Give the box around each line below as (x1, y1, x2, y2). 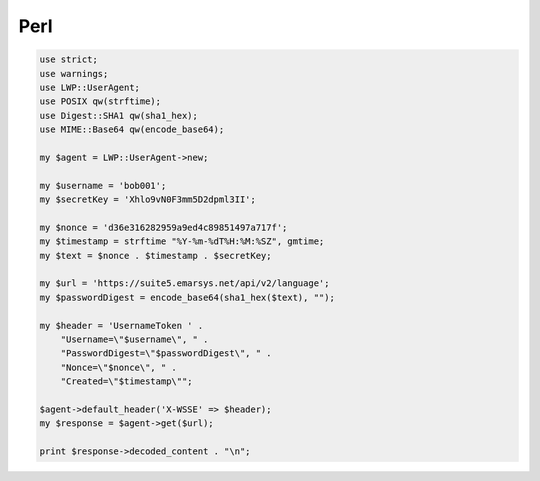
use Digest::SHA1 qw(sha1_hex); (39, 110, 199, 121)
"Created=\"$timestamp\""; (60, 376, 194, 387)
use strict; (39, 54, 99, 65)
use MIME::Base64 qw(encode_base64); (39, 124, 225, 135)
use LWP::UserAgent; (39, 81, 140, 93)
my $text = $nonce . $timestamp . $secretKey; (39, 250, 272, 261)
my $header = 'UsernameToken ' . (39, 320, 204, 331)
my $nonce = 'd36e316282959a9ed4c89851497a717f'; (39, 221, 288, 233)
